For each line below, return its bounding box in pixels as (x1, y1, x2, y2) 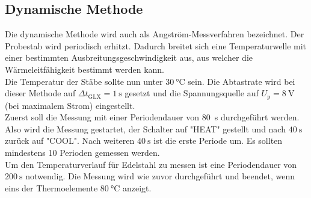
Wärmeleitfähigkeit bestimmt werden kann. (5, 63, 164, 75)
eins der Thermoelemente (5, 181, 98, 194)
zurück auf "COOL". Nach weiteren (5, 134, 135, 147)
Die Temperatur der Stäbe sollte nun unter (5, 75, 163, 87)
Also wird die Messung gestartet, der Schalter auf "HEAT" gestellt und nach (5, 122, 286, 135)
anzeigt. (122, 181, 152, 194)
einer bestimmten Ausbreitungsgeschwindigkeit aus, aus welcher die (5, 51, 253, 64)
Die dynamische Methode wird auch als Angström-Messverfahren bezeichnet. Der (5, 28, 304, 40)
